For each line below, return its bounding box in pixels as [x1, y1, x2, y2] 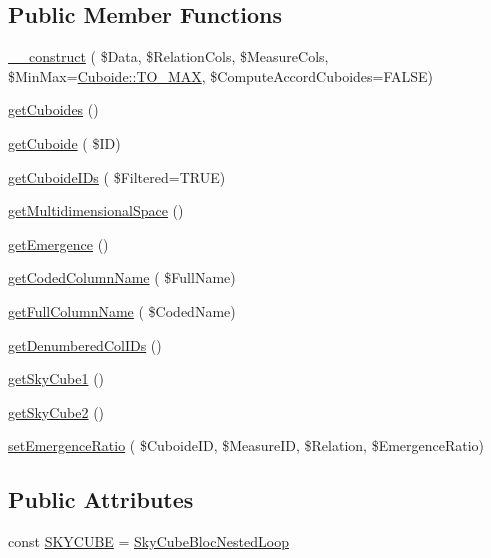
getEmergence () [8, 233, 109, 254]
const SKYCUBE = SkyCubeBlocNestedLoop [8, 531, 289, 552]
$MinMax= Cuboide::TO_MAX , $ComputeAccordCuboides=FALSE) [8, 65, 434, 86]
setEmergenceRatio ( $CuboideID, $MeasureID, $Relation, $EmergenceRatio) [8, 435, 485, 456]
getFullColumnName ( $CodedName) [8, 300, 236, 321]
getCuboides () [8, 99, 99, 120]
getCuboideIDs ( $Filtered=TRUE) [8, 166, 226, 187]
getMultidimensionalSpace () [8, 200, 184, 221]
